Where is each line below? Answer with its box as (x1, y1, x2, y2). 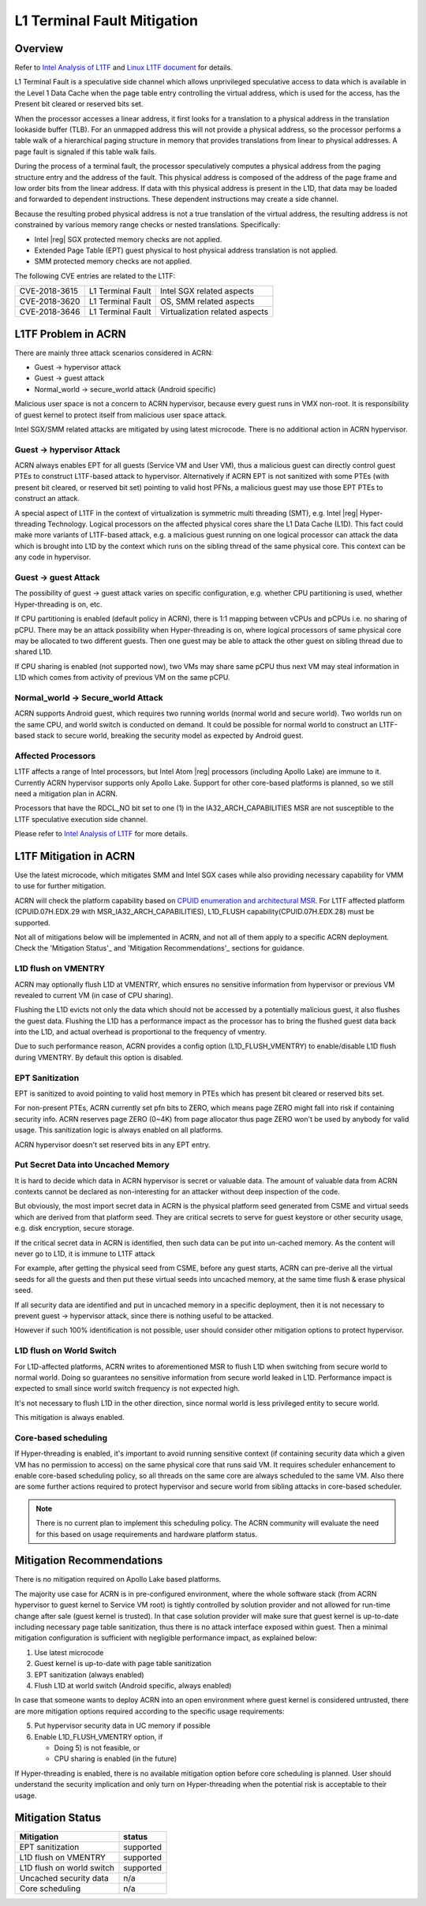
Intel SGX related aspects (159, 286, 254, 297)
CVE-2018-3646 (19, 306, 80, 317)
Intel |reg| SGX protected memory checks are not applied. (34, 234, 222, 244)
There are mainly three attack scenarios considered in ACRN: (14, 348, 214, 357)
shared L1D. (14, 647, 53, 656)
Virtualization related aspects (159, 306, 268, 317)
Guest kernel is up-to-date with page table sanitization (34, 1659, 212, 1669)
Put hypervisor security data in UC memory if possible (34, 1721, 211, 1731)
